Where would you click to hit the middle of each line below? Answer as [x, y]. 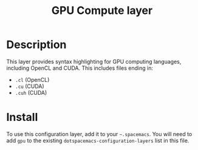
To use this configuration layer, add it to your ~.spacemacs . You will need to [99, 134]
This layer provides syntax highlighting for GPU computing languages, [94, 61]
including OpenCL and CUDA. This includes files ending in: [80, 68]
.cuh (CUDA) [31, 92]
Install [22, 118]
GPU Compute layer [102, 11]
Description [36, 45]
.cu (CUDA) [29, 86]
